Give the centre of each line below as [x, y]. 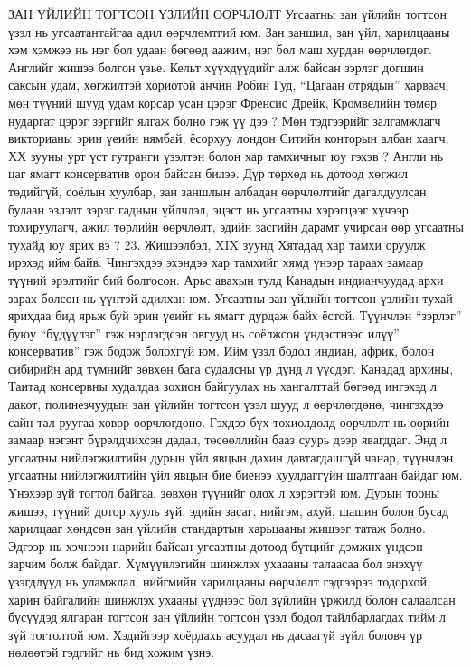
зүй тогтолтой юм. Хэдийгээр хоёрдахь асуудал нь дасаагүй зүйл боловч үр [216, 634]
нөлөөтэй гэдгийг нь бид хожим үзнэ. [112, 652]
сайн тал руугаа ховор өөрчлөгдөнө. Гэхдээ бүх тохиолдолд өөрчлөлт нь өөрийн [229, 421]
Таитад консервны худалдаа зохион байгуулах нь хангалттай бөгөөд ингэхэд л [222, 386]
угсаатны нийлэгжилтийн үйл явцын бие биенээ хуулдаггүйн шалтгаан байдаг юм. [235, 475]
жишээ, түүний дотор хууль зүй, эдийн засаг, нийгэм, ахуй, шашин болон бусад [229, 510]
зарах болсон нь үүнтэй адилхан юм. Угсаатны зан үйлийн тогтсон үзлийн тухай [231, 297]
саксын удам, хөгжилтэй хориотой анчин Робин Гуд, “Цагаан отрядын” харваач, [229, 85]
